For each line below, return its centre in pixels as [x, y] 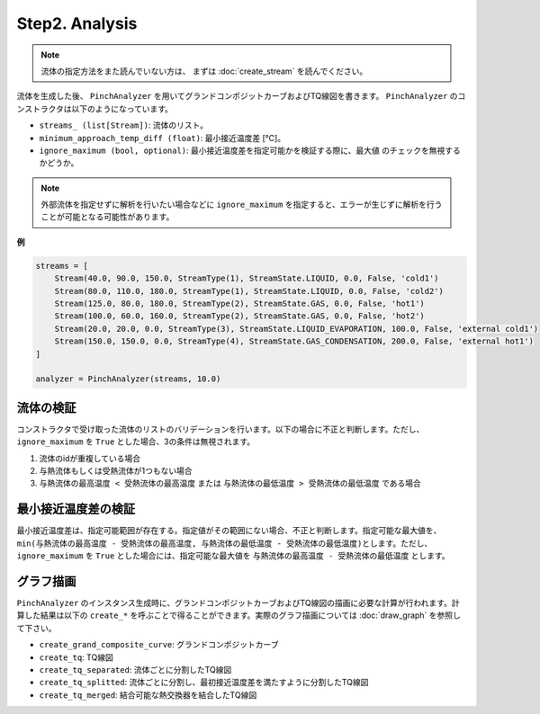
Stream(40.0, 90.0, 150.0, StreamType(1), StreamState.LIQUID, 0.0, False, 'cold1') [247, 278]
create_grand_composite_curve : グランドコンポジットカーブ [159, 645]
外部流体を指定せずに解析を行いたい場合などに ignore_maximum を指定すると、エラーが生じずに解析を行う [242, 205]
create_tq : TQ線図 [76, 657]
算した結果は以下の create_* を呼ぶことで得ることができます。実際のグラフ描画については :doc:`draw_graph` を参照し [238, 615]
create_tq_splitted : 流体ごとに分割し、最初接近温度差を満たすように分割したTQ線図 [204, 683]
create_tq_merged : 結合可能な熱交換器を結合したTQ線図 [148, 695]
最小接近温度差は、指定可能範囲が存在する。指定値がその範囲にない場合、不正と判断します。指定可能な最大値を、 [229, 531]
